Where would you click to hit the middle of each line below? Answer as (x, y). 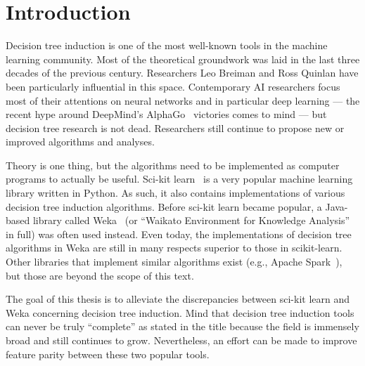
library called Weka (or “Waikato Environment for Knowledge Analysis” (191, 220)
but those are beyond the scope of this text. (100, 275)
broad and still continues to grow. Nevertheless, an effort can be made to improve (181, 340)
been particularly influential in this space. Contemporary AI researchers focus (173, 86)
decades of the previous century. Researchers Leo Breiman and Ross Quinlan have (182, 73)
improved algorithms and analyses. (80, 142)
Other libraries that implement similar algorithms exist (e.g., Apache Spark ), (174, 262)
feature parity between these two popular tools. (108, 354)
